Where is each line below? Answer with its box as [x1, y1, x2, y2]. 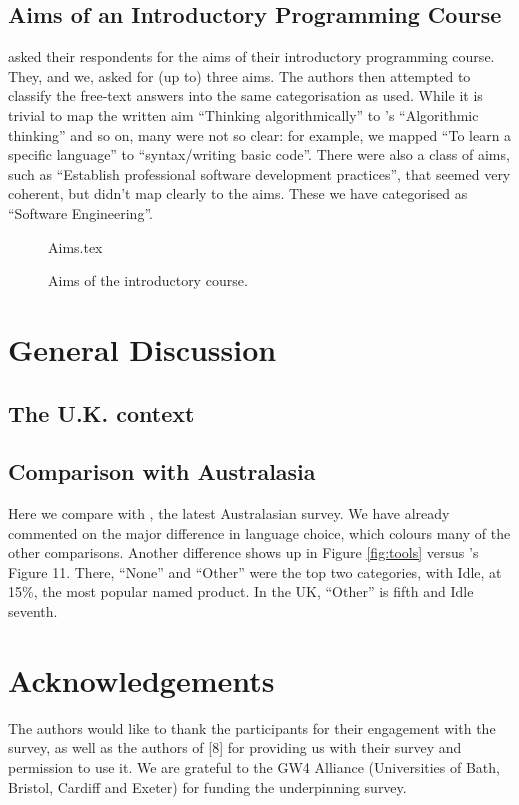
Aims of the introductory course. [48, 270, 248, 291]
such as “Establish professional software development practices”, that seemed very [8, 163, 511, 184]
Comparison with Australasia [8, 456, 316, 487]
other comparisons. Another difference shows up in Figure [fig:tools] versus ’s [8, 542, 479, 563]
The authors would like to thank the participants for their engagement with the [8, 717, 496, 738]
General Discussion [8, 328, 277, 369]
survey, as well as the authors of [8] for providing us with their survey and [8, 737, 462, 758]
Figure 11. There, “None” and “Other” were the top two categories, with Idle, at [8, 561, 502, 582]
